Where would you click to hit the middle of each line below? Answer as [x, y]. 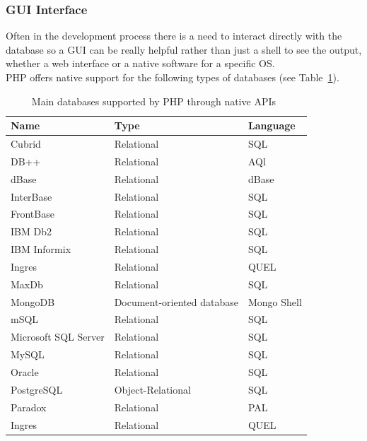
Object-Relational [152, 389]
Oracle [25, 372]
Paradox [29, 407]
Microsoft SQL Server [58, 337]
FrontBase [33, 214]
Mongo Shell [275, 301]
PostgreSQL [37, 389]
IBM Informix [41, 249]
